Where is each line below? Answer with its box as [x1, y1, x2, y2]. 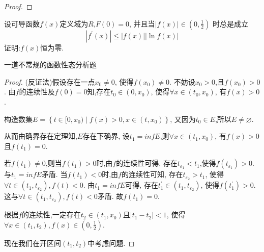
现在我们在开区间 [4, 237, 61, 248]
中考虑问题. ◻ [87, 237, 135, 248]
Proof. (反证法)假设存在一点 [4, 76, 95, 87]
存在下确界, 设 [82, 131, 130, 141]
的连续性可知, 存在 [121, 169, 183, 180]
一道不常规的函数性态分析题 [4, 59, 97, 70]
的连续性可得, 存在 [116, 158, 178, 168]
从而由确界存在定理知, [4, 131, 77, 141]
